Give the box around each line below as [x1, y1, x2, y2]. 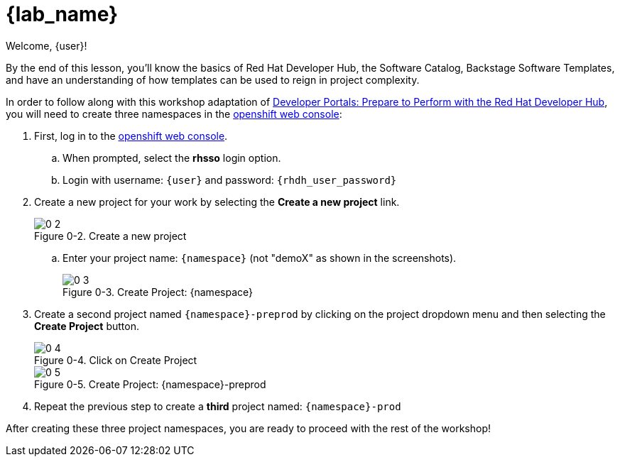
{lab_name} [6, 2, 119, 26]
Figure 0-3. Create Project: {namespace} [62, 285, 253, 298]
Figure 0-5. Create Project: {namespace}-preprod [34, 378, 266, 390]
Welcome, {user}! [6, 39, 87, 52]
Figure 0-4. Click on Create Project [34, 353, 197, 366]
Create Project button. [34, 319, 139, 332]
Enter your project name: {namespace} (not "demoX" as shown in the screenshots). [62, 251, 457, 264]
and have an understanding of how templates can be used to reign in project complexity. [6, 73, 420, 86]
